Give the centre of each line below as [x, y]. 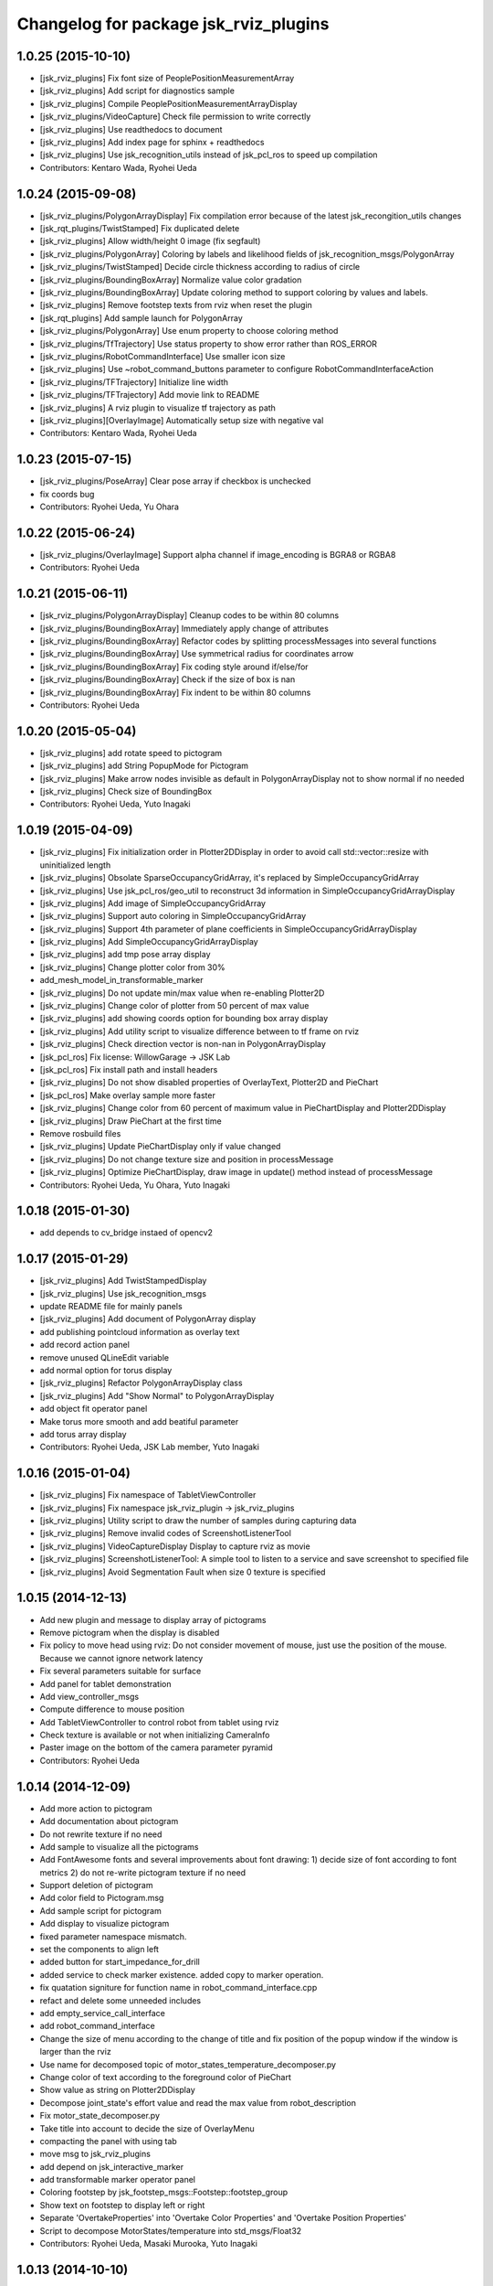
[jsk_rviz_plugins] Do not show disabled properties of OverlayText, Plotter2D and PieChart [209, 1083]
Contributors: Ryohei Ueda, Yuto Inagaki [115, 804]
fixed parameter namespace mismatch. [113, 1936]
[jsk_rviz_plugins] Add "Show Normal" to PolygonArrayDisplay [157, 1395]
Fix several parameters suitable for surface [121, 1671]
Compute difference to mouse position [112, 1709]
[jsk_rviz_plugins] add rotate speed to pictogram [131, 753]
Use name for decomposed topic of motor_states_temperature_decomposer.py [188, 2064]
